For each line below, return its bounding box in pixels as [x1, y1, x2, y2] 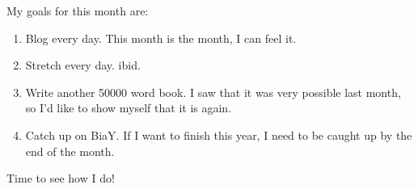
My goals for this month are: [6, 2, 149, 19]
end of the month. [25, 142, 115, 159]
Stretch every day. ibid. [25, 57, 141, 73]
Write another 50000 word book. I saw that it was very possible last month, [25, 83, 401, 100]
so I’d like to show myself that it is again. [25, 99, 232, 116]
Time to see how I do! [6, 170, 115, 187]
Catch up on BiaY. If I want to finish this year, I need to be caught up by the [25, 126, 412, 143]
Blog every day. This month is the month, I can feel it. [25, 29, 297, 46]
